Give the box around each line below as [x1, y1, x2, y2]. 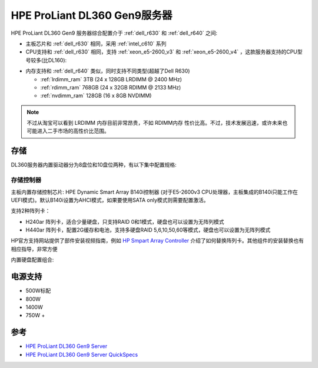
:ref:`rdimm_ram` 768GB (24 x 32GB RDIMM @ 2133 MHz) [40, 84, 181, 91]
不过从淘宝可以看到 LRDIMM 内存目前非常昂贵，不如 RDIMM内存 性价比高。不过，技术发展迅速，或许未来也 [26, 120, 288, 127]
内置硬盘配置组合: [11, 256, 54, 263]
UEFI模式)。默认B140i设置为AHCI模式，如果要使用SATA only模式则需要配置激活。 [11, 196, 209, 203]
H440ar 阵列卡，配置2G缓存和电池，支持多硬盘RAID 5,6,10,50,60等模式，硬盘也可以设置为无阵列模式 [25, 227, 271, 234]
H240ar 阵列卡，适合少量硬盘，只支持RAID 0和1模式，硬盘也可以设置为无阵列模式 [25, 218, 224, 225]
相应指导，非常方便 [11, 245, 58, 253]
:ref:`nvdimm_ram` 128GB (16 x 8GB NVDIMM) [40, 92, 152, 100]
